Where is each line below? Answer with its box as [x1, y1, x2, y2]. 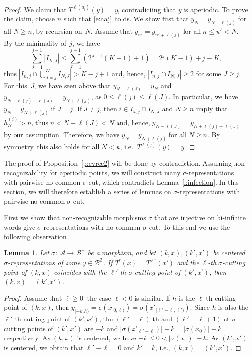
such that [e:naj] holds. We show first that [63, 14, 189, 24]
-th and [150, 314, 172, 324]
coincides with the [53, 267, 107, 277]
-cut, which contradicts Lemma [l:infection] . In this [86, 177, 239, 187]
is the [178, 292, 195, 303]
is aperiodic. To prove [184, 4, 248, 14]
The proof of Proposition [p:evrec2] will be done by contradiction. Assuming [4, 158, 232, 168]
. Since [190, 302, 210, 312]
